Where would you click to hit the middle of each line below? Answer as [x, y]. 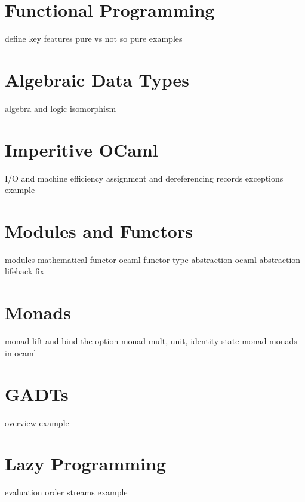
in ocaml [21, 352]
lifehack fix [25, 271]
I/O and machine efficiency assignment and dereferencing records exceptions [144, 178]
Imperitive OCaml [81, 149]
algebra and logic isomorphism [61, 108]
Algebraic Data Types [97, 79]
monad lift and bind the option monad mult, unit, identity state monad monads [151, 341]
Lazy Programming [86, 463]
